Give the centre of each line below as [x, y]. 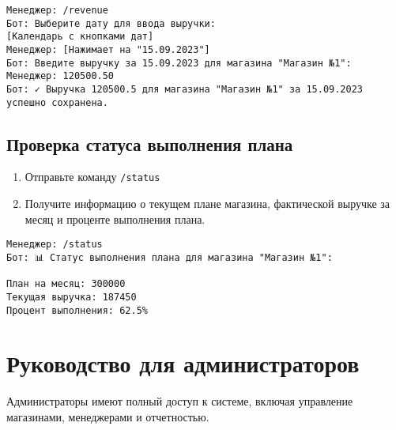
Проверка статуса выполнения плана [150, 143]
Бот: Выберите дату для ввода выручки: [111, 23]
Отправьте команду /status [92, 177]
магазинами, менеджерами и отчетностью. [108, 416]
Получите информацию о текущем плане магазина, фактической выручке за [207, 204]
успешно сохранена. [57, 102]
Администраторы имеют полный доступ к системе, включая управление [180, 401]
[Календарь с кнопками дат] [80, 37]
